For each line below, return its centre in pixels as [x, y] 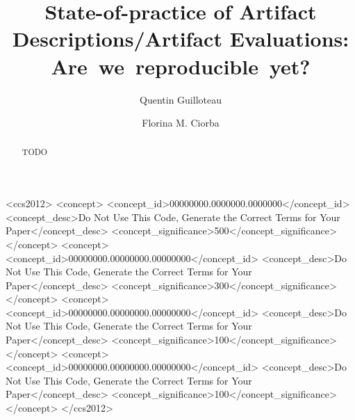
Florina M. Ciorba [181, 123]
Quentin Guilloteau [181, 99]
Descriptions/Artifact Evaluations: [181, 39]
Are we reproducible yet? [181, 66]
